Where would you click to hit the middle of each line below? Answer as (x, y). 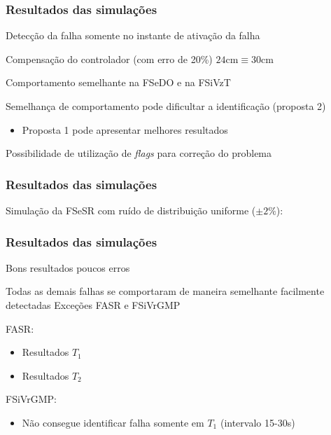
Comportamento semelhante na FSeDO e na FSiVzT (118, 82)
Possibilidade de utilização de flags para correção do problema (139, 153)
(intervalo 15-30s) (258, 422)
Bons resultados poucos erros (68, 267)
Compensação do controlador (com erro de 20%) (109, 58)
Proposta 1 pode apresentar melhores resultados (125, 129)
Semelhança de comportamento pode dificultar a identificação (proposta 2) (166, 106)
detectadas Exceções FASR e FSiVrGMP (93, 305)
